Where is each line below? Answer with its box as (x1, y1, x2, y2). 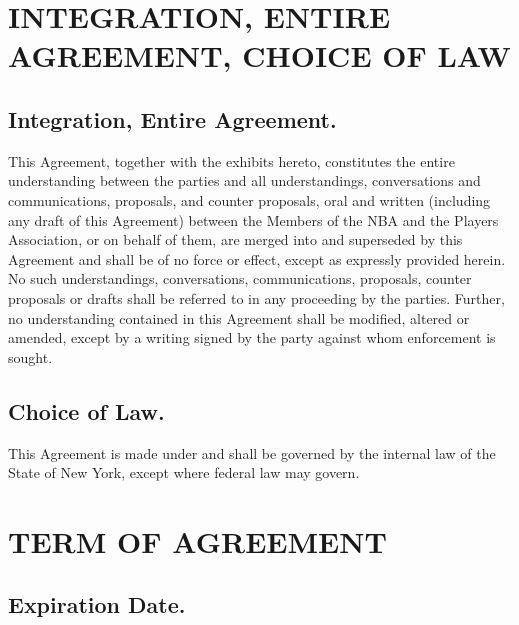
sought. (8, 346, 53, 367)
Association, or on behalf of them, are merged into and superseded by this (8, 229, 463, 250)
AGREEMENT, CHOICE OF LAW (8, 35, 511, 76)
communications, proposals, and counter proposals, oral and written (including (8, 189, 491, 210)
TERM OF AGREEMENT (8, 520, 387, 561)
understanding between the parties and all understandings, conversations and (8, 170, 481, 191)
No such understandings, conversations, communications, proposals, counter (8, 268, 472, 289)
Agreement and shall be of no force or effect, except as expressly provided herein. (8, 248, 506, 269)
